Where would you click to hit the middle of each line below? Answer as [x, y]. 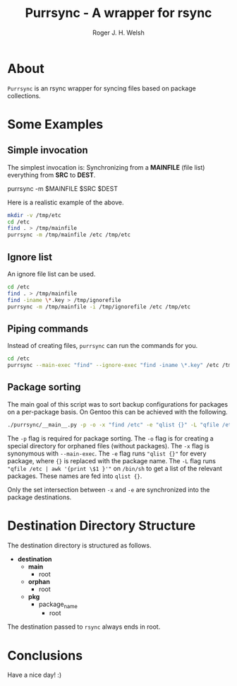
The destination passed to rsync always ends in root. [84, 627]
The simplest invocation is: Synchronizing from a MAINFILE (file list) [106, 167]
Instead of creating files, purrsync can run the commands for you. [103, 346]
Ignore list [30, 257]
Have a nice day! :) [35, 675]
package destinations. [39, 497]
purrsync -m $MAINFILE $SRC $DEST [63, 188]
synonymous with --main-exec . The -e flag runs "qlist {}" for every [107, 453]
